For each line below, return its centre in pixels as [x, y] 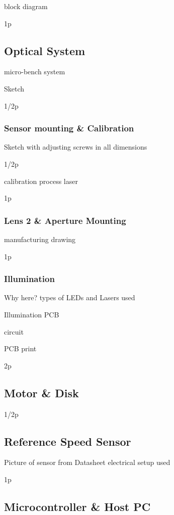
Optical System [45, 50]
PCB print [20, 348]
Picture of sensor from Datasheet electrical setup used [87, 462]
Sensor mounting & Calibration [69, 128]
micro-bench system [35, 72]
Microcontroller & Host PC [77, 506]
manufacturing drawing [40, 239]
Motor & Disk [41, 392]
